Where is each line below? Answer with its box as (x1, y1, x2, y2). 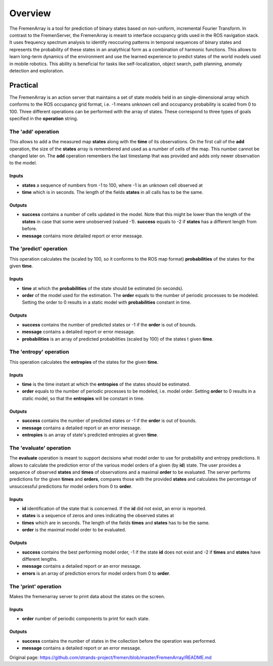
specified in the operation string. (9, 115, 78, 121)
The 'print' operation (9, 582, 62, 590)
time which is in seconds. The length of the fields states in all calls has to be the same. (22, 189, 204, 195)
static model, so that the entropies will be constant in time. (22, 395, 145, 401)
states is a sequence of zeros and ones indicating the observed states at (22, 513, 174, 519)
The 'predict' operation (9, 245, 68, 253)
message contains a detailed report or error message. (22, 329, 135, 335)
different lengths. (22, 556, 58, 562)
